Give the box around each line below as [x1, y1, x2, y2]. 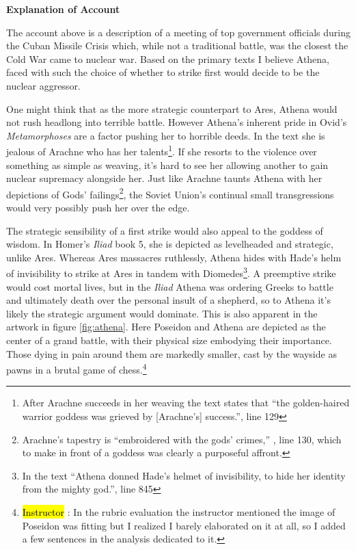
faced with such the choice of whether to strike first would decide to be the [6, 65, 320, 79]
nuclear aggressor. [6, 78, 81, 92]
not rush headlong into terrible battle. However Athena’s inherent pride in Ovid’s [6, 115, 347, 129]
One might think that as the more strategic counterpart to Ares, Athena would [6, 101, 338, 116]
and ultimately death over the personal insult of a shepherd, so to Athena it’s [6, 293, 331, 307]
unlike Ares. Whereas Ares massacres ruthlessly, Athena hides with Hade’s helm [6, 250, 342, 264]
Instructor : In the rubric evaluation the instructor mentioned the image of [22, 505, 336, 519]
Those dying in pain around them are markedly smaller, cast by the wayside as [6, 346, 337, 361]
